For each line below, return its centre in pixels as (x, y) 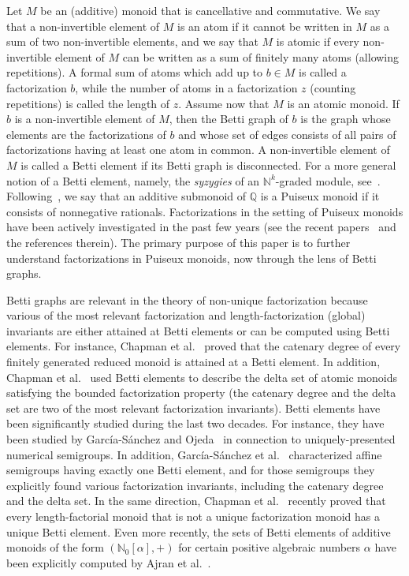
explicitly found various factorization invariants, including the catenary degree (195, 485)
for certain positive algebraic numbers (270, 547)
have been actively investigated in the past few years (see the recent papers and (201, 227)
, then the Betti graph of (229, 119)
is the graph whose (346, 119)
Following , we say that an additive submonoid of (126, 196)
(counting (333, 87)
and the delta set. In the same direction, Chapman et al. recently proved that (196, 501)
